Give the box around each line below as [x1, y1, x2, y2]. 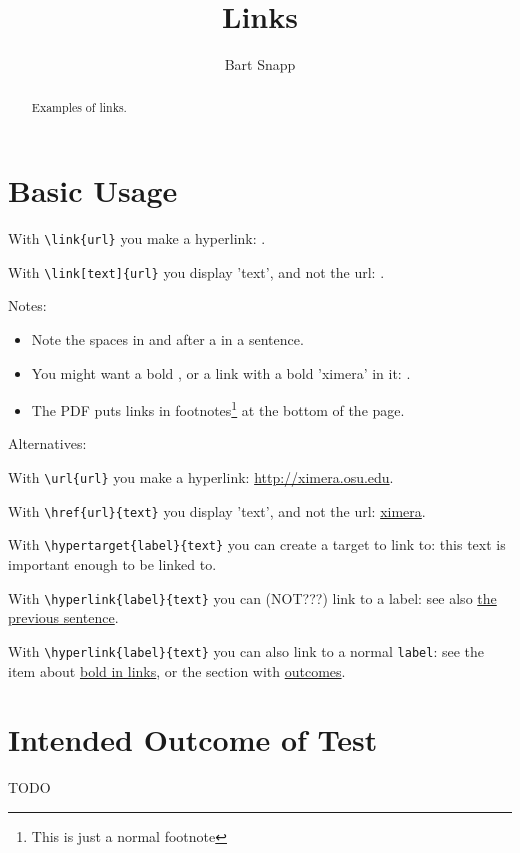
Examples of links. [31, 98, 127, 115]
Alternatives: [8, 433, 87, 454]
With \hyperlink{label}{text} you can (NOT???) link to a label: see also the [8, 587, 497, 608]
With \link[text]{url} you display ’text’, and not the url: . [8, 261, 385, 282]
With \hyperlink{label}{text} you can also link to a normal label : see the [8, 640, 484, 661]
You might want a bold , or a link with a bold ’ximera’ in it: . [31, 362, 411, 383]
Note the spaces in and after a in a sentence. [31, 329, 304, 350]
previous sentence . [8, 607, 119, 628]
